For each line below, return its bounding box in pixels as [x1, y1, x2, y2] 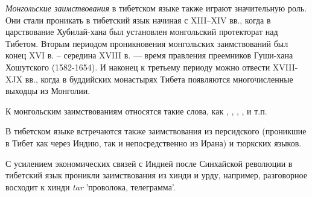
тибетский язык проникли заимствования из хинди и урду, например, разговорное [5, 169, 307, 181]
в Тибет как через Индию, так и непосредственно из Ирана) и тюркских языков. [5, 136, 302, 149]
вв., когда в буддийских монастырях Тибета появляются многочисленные [25, 72, 293, 85]
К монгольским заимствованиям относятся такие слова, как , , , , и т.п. [5, 104, 267, 117]
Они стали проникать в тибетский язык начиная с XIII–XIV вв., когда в [5, 13, 271, 26]
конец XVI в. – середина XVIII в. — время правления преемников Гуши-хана [5, 49, 293, 61]
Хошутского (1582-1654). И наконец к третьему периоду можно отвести [5, 60, 270, 73]
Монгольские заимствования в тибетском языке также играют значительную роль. [5, 2, 307, 14]
